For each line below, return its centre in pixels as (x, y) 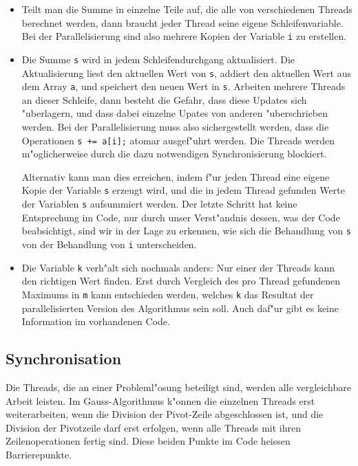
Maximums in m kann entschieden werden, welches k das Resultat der (168, 294)
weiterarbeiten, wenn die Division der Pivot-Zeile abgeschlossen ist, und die (165, 414)
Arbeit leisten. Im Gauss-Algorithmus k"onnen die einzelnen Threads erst (160, 400)
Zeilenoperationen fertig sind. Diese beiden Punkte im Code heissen (148, 441)
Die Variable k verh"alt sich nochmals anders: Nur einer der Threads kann (178, 267)
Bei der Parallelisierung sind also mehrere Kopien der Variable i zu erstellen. (184, 36)
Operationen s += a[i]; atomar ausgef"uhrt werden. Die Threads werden (178, 140)
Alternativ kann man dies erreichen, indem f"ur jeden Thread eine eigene (176, 176)
